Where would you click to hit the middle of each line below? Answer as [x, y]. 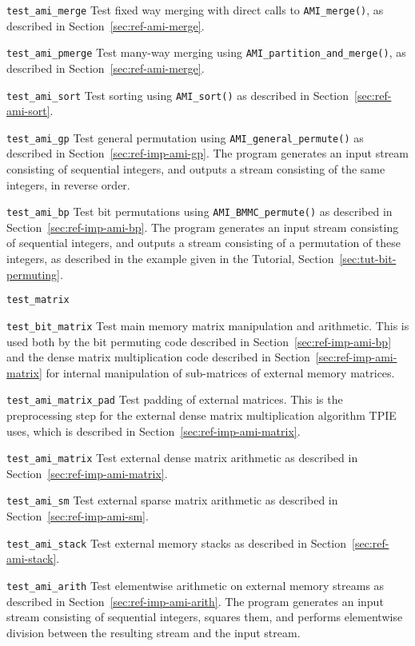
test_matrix [38, 300]
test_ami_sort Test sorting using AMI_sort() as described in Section [178, 95]
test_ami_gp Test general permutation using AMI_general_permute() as [185, 137]
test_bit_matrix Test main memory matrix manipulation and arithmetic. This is [208, 325]
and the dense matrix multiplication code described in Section [158, 357]
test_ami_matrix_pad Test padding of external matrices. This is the [175, 399]
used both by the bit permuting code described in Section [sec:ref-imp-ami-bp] [199, 341]
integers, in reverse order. [68, 184]
